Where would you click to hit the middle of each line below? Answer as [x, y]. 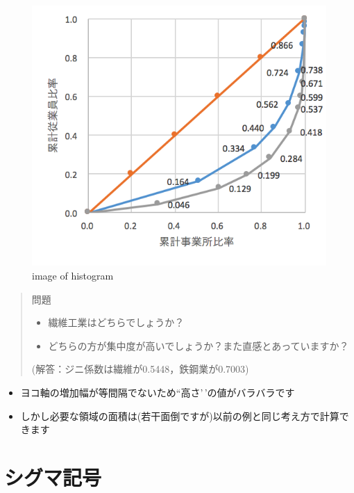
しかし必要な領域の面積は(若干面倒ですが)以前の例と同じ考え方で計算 [180, 415]
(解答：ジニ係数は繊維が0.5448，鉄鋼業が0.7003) [140, 369]
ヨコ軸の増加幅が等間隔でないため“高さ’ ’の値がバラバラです [158, 393]
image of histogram [73, 276]
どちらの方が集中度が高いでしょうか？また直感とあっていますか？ [199, 345]
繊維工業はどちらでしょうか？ [116, 322]
